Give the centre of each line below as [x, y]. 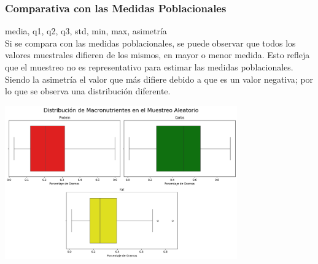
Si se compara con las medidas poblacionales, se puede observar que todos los [150, 43]
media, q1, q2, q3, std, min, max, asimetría [86, 31]
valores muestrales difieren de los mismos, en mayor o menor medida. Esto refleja [157, 55]
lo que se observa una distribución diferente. [88, 91]
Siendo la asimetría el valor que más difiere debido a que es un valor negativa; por [159, 79]
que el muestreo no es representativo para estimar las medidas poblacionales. [149, 67]
